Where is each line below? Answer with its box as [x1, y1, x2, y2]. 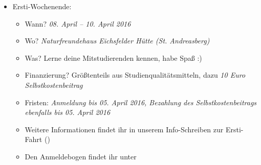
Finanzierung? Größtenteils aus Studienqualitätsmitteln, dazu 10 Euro [25, 69, 246, 80]
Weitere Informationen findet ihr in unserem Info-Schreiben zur [25, 124, 224, 134]
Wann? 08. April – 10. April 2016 [25, 18, 131, 29]
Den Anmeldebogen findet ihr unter [25, 151, 137, 161]
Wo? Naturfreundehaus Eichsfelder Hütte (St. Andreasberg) [25, 35, 210, 46]
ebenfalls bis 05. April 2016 [25, 107, 111, 117]
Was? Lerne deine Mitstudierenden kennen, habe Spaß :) [25, 52, 202, 63]
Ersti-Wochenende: [12, 1, 72, 11]
